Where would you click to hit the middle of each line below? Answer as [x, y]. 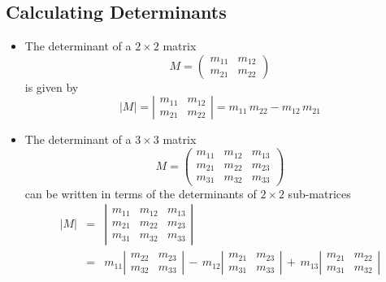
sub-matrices [319, 193]
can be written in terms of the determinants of [141, 193]
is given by [52, 87]
